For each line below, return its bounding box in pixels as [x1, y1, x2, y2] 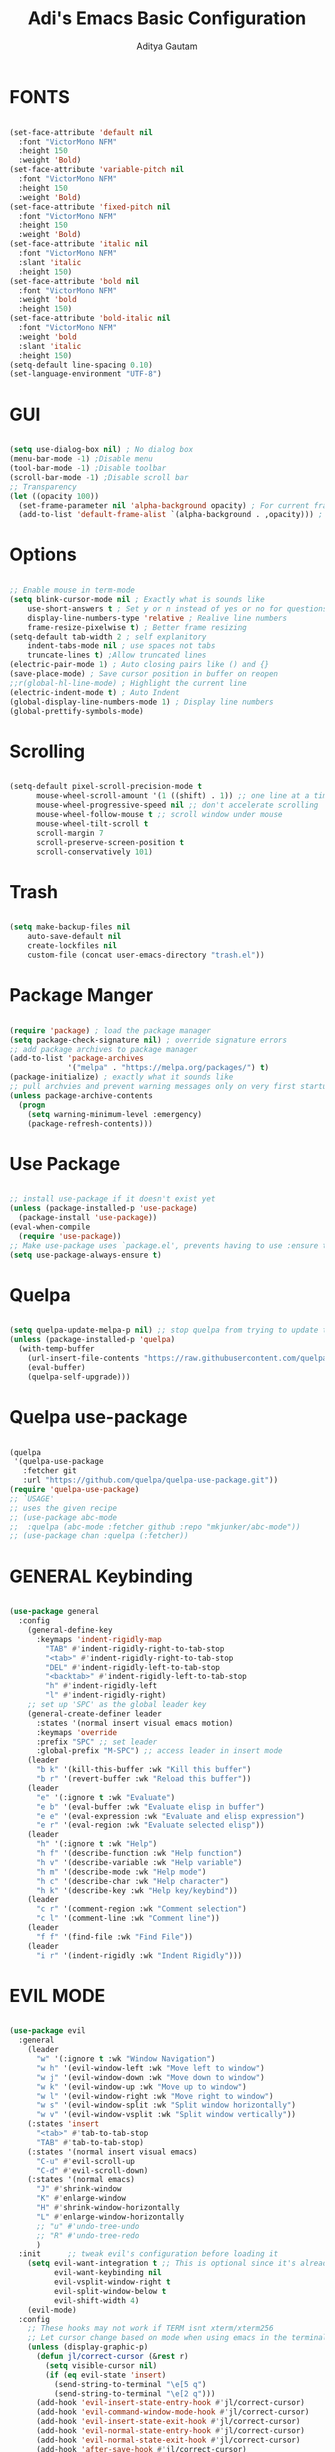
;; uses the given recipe [9, 1503, 117, 1513]
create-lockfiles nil [27, 941, 117, 951]
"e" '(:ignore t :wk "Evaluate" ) [35, 1792, 176, 1802]
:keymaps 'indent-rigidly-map [35, 1634, 162, 1644]
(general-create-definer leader [27, 1708, 162, 1719]
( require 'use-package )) [18, 1231, 122, 1241]
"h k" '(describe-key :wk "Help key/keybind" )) [35, 1885, 239, 1896]
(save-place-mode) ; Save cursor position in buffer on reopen [9, 669, 279, 679]
